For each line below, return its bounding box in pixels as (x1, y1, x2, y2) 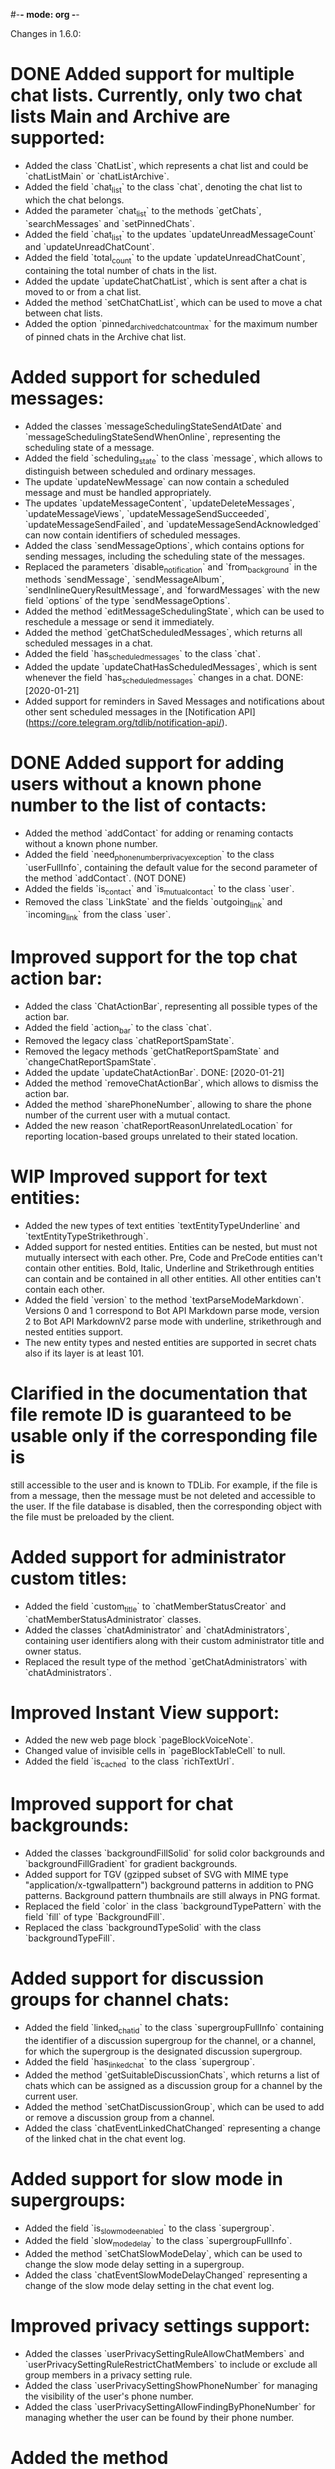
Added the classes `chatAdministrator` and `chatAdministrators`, (24, 1624, 290, 1636)
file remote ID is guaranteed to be (10, 1404, 292, 1426)
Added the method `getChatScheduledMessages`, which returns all (24, 627, 303, 639)
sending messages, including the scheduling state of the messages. (24, 550, 306, 562)
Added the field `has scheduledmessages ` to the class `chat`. (24, 648, 262, 663)
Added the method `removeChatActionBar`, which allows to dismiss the (24, 1077, 319, 1089)
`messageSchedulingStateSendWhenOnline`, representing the (24, 430, 281, 443)
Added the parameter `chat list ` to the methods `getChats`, (24, 204, 262, 219)
